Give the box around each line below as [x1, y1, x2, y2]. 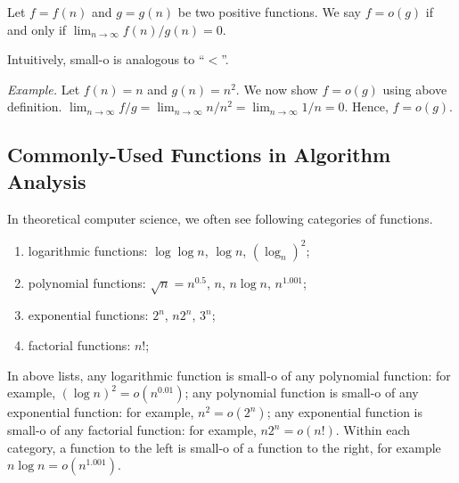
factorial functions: [28, 336, 131, 355]
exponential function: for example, [7, 403, 194, 422]
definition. [7, 97, 62, 116]
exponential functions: [28, 306, 149, 324]
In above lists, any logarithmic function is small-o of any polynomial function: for [7, 365, 451, 384]
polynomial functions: [28, 273, 146, 291]
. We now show [235, 79, 318, 98]
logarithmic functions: [28, 241, 148, 259]
